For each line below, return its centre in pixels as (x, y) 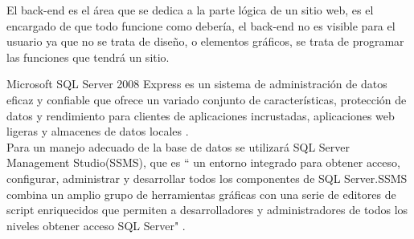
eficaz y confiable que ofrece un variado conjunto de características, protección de (207, 99)
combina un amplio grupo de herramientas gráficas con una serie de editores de (201, 194)
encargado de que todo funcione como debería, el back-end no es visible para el (201, 25)
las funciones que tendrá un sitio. (88, 57)
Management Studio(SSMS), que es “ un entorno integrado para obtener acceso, (203, 162)
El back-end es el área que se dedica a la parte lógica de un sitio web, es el (190, 10)
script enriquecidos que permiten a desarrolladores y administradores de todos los (207, 210)
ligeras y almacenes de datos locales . (98, 131)
